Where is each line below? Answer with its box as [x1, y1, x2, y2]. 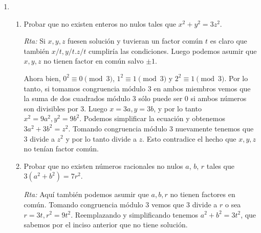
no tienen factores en [170, 189, 235, 200]
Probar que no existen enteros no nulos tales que [24, 18, 176, 29]
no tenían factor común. [24, 143, 99, 154]
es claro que [210, 35, 247, 46]
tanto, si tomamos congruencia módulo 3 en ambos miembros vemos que [24, 83, 251, 93]
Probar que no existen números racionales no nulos [24, 160, 183, 171]
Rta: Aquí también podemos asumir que [24, 189, 149, 200]
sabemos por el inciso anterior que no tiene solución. [24, 219, 188, 230]
